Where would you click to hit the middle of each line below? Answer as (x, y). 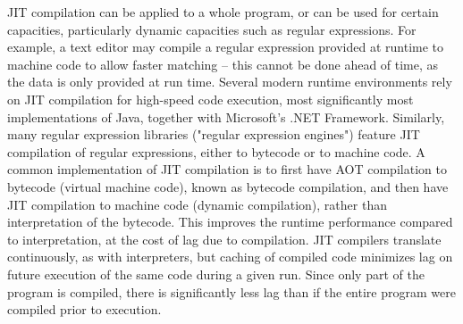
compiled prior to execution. (84, 309)
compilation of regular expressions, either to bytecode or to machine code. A (216, 151)
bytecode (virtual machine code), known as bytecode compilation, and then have (228, 186)
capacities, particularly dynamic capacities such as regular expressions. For (212, 29)
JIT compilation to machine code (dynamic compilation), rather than (197, 204)
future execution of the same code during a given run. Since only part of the (216, 274)
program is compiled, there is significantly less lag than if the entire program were (231, 291)
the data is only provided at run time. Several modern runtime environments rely (230, 82)
